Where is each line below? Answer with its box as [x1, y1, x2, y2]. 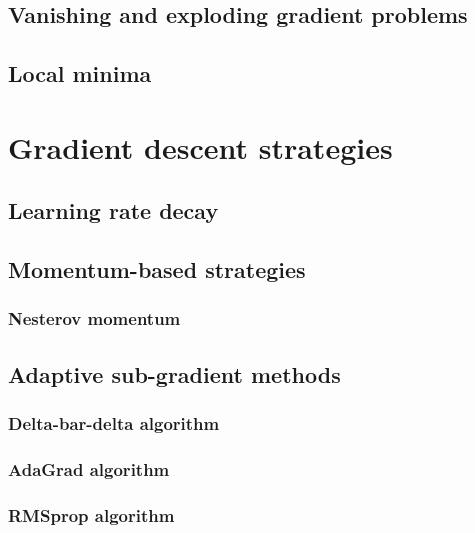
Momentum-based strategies [8, 254, 306, 285]
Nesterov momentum [8, 306, 181, 331]
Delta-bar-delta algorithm [8, 411, 220, 436]
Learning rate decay [8, 195, 219, 226]
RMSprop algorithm [8, 502, 175, 527]
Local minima [8, 58, 152, 89]
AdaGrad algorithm [8, 456, 170, 481]
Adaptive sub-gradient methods [8, 358, 341, 389]
